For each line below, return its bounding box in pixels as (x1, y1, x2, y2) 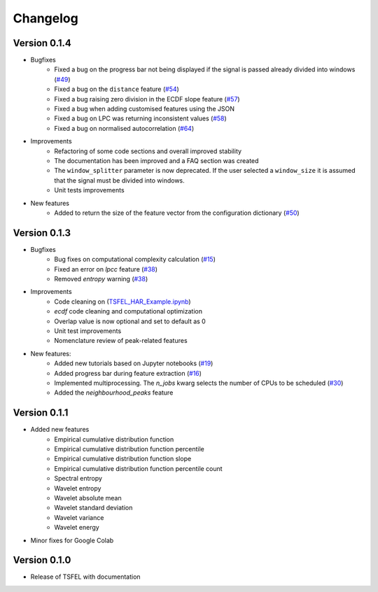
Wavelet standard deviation (54, 504, 133, 512)
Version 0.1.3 (13, 227, 71, 239)
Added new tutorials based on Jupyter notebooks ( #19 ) (54, 359, 213, 367)
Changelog (13, 10, 78, 26)
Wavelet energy (54, 523, 99, 532)
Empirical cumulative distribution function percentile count (54, 464, 223, 472)
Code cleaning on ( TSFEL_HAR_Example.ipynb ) (54, 297, 192, 306)
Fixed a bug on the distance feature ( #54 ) (54, 85, 180, 94)
